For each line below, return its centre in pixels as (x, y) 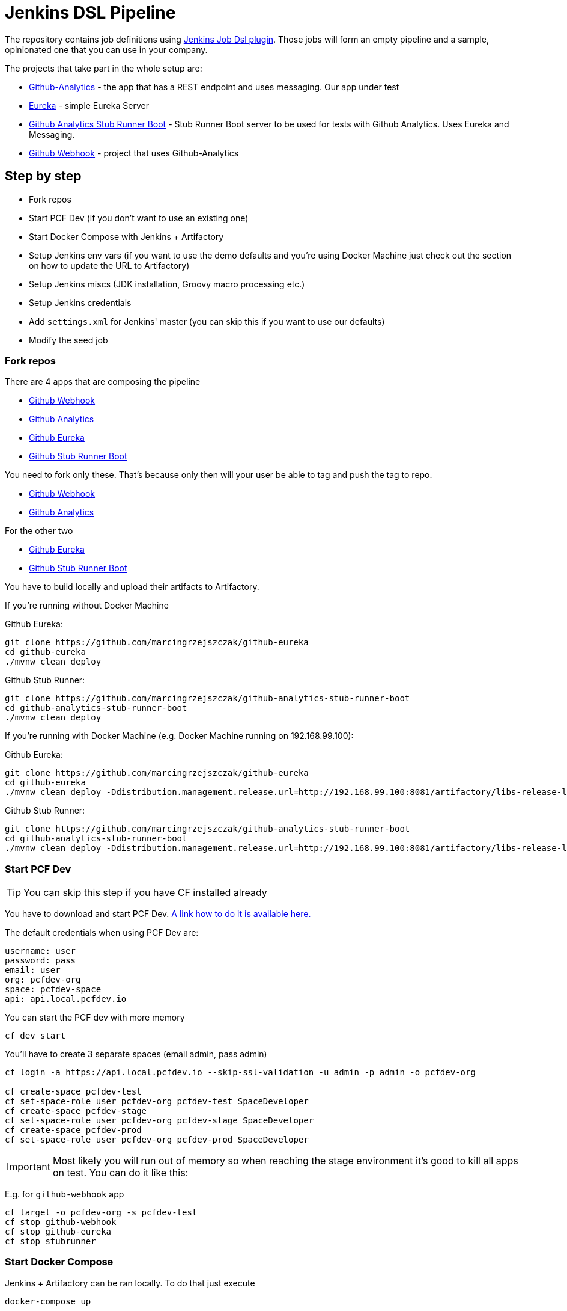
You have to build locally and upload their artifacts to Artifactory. (132, 587)
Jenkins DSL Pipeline (90, 13)
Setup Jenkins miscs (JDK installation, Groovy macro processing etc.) (167, 284)
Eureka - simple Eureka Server (89, 105)
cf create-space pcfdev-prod (73, 1130)
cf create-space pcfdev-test (73, 1092)
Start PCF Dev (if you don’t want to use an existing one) (139, 218)
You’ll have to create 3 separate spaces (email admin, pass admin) (136, 1054)
